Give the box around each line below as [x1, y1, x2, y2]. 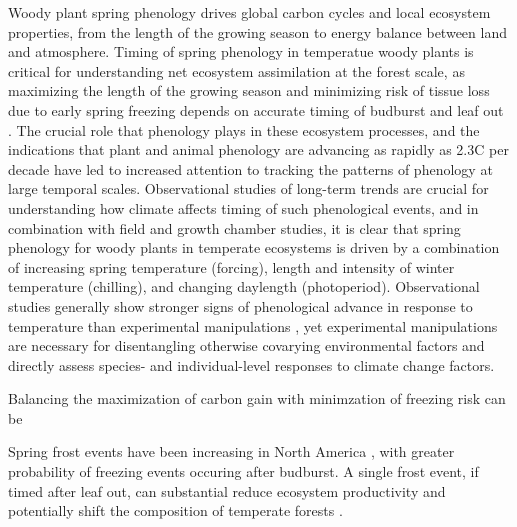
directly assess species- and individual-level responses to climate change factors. [8, 354, 495, 375]
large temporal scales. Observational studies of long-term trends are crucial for [8, 178, 489, 199]
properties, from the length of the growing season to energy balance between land [8, 21, 507, 42]
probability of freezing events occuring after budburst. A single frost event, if [8, 461, 479, 482]
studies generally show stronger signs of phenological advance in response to [8, 295, 473, 316]
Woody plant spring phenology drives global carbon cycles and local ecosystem [8, 2, 491, 22]
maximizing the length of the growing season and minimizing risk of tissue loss [8, 80, 490, 101]
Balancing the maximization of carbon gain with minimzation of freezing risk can [8, 388, 506, 409]
